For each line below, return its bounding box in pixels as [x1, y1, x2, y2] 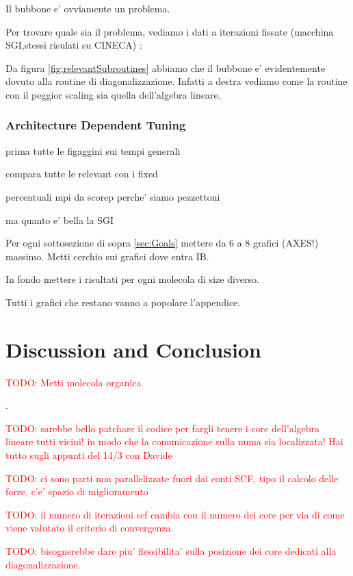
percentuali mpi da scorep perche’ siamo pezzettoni [5, 189, 220, 203]
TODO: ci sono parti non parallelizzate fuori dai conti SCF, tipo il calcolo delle [5, 471, 339, 485]
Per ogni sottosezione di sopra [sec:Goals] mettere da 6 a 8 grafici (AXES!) [5, 236, 319, 250]
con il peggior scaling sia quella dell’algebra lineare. [5, 87, 221, 101]
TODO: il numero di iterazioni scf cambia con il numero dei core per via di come [5, 507, 345, 521]
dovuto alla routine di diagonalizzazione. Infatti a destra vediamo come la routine [5, 74, 348, 88]
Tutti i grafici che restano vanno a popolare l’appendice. [5, 295, 241, 309]
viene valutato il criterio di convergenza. [5, 521, 174, 535]
